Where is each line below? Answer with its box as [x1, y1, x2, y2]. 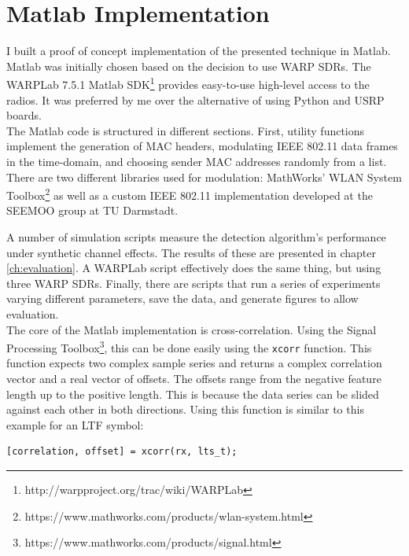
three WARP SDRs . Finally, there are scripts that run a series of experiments [6, 274, 381, 291]
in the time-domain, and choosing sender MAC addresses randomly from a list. [6, 153, 387, 169]
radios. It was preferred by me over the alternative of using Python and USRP [6, 91, 385, 108]
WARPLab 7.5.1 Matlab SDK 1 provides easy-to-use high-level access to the [6, 74, 370, 92]
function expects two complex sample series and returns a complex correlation [6, 355, 382, 371]
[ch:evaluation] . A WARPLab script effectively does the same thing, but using [6, 260, 381, 276]
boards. [6, 107, 42, 123]
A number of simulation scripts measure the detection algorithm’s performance [6, 228, 386, 245]
